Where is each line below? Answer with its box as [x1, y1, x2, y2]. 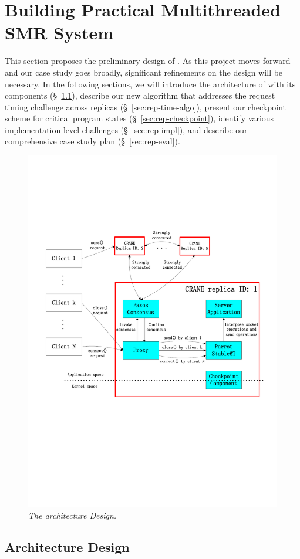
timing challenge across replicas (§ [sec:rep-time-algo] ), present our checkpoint [5, 100, 286, 113]
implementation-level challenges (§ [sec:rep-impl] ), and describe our [5, 123, 248, 135]
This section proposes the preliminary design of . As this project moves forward [5, 55, 291, 67]
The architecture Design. [28, 509, 117, 521]
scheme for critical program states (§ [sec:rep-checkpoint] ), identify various [5, 112, 274, 124]
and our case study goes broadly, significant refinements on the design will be [5, 66, 283, 78]
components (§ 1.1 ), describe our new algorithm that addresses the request [5, 89, 275, 101]
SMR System [5, 21, 114, 45]
